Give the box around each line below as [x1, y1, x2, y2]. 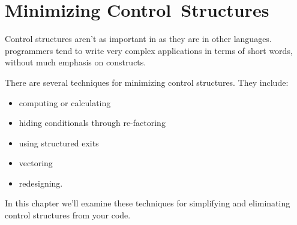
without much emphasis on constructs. [5, 56, 146, 68]
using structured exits [19, 136, 99, 149]
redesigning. [19, 176, 63, 189]
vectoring [19, 157, 53, 169]
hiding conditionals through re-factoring [19, 116, 166, 129]
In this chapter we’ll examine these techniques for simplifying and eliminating [5, 197, 290, 209]
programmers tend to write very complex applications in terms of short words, [5, 44, 293, 56]
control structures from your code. [5, 209, 131, 221]
